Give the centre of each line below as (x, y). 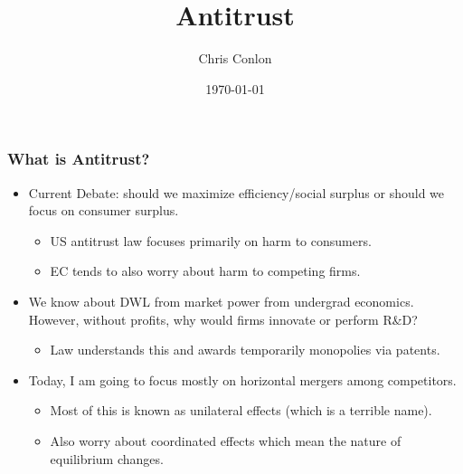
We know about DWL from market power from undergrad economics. (221, 301)
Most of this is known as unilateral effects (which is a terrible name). (241, 410)
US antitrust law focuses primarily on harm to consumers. (211, 240)
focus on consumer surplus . (104, 210)
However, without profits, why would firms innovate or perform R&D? (223, 319)
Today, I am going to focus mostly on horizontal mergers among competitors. (242, 379)
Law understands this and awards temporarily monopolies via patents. (245, 350)
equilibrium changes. (107, 458)
